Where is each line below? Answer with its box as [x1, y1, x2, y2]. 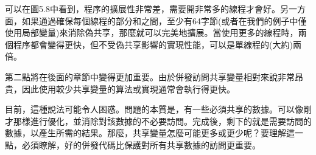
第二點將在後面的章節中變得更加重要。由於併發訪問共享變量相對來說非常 [5, 70, 295, 83]
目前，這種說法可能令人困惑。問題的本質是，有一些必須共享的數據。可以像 [5, 103, 303, 115]
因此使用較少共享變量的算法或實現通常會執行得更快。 [21, 82, 235, 95]
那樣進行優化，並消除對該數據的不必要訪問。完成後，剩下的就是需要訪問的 [13, 114, 312, 127]
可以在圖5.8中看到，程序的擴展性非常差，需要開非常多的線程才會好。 [5, 2, 280, 15]
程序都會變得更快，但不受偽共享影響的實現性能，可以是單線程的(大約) [13, 38, 293, 50]
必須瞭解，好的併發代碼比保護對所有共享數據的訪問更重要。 [21, 138, 261, 151]
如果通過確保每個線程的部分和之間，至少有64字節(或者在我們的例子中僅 [21, 14, 307, 27]
